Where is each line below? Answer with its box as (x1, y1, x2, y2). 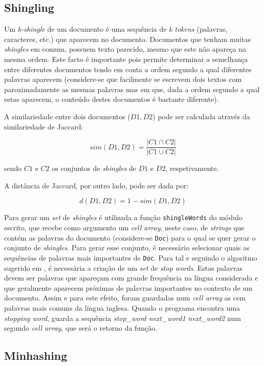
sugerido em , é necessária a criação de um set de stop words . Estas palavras (4, 262, 243, 273)
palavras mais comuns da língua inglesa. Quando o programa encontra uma (4, 302, 240, 313)
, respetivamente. (165, 163, 219, 174)
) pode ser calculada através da (152, 111, 250, 121)
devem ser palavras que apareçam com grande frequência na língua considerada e (4, 272, 258, 283)
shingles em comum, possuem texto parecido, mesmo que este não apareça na (4, 44, 246, 54)
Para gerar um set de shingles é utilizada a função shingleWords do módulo (4, 212, 243, 223)
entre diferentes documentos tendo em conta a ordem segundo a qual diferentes (4, 63, 252, 74)
